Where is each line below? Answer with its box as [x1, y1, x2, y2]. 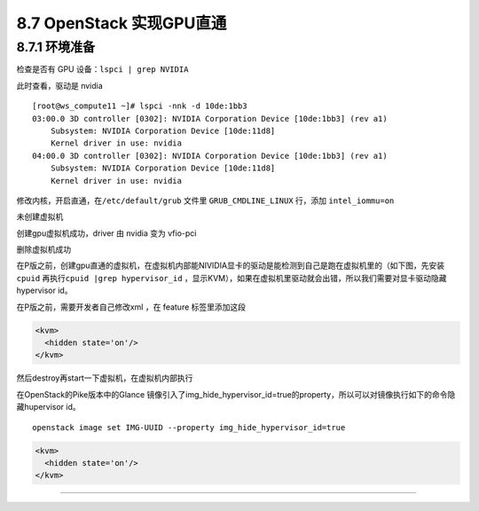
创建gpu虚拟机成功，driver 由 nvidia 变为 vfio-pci [16, 227, 197, 239]
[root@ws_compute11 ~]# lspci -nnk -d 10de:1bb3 [32, 101, 247, 111]
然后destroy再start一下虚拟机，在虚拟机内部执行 [16, 373, 193, 383]
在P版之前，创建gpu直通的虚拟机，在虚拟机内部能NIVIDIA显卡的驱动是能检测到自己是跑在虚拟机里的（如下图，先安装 [16, 260, 445, 271]
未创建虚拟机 [16, 211, 64, 222]
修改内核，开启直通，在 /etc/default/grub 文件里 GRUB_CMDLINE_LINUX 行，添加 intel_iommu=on [16, 195, 395, 206]
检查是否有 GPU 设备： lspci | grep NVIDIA [16, 64, 189, 75]
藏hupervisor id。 [16, 402, 81, 413]
